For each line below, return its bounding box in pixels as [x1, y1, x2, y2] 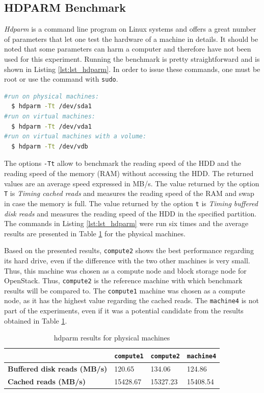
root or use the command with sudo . [4, 73, 118, 84]
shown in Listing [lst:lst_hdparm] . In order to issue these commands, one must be [4, 63, 260, 74]
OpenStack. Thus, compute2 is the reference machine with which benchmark [4, 275, 243, 286]
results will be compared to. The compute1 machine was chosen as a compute [4, 285, 246, 296]
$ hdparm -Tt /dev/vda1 [11, 122, 92, 130]
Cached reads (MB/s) [8, 376, 86, 386]
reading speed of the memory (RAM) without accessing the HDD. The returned [4, 168, 254, 179]
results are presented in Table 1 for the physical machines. [4, 228, 186, 238]
